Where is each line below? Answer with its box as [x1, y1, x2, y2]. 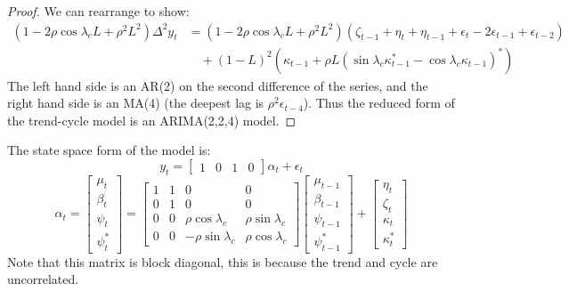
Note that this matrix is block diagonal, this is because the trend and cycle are [7, 252, 438, 271]
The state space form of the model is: [7, 141, 211, 159]
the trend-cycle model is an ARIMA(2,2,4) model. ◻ [7, 110, 297, 129]
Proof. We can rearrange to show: [7, 2, 190, 20]
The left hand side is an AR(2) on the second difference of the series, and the [7, 76, 428, 94]
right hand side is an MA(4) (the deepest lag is [7, 93, 264, 112]
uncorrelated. [7, 270, 79, 288]
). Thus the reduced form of [303, 93, 455, 112]
